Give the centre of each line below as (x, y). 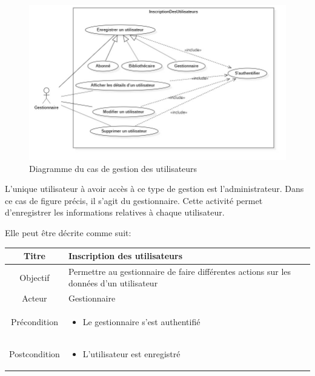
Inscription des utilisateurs (125, 256)
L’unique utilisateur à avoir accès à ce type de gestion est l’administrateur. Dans (154, 189)
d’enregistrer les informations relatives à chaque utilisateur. (115, 212)
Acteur (35, 298)
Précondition (34, 322)
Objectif (35, 277)
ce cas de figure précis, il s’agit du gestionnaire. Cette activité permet (134, 200)
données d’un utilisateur (113, 283)
